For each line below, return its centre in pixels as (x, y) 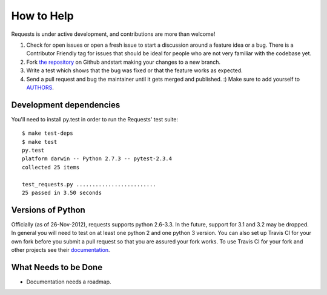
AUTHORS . (40, 87)
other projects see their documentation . (61, 250)
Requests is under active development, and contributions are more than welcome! (113, 34)
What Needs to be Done (57, 267)
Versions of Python (48, 210)
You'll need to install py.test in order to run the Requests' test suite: (95, 119)
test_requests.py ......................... (89, 184)
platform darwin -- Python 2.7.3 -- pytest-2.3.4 (97, 159)
